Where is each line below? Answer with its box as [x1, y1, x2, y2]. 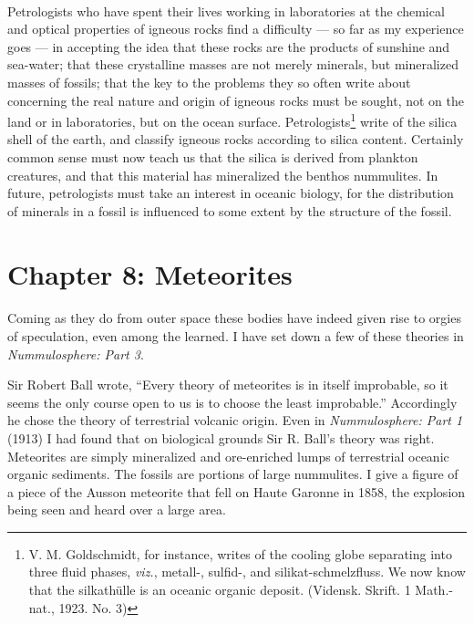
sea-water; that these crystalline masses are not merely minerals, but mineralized [7, 55, 459, 74]
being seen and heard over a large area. [7, 500, 226, 519]
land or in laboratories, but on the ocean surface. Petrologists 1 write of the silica [7, 109, 458, 130]
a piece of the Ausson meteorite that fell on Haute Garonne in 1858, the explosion [7, 482, 466, 501]
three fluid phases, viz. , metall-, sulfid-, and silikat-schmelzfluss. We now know [28, 562, 466, 581]
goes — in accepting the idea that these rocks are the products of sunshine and [7, 36, 450, 56]
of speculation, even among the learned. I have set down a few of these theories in [7, 326, 464, 345]
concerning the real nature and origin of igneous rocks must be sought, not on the [7, 90, 465, 109]
